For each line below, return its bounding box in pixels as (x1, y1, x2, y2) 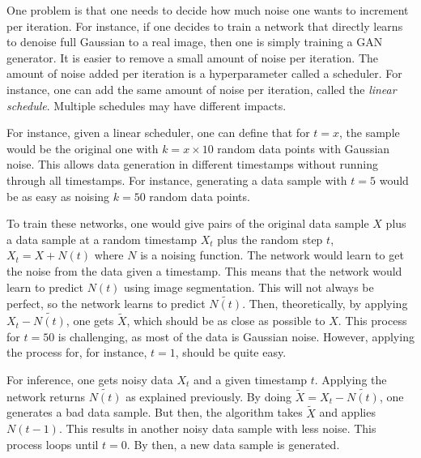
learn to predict (6, 278, 83, 295)
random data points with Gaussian (217, 139, 390, 156)
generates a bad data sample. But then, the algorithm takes (6, 404, 303, 421)
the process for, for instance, (6, 344, 147, 361)
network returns (6, 387, 86, 404)
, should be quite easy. (175, 344, 287, 361)
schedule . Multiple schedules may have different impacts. (6, 96, 287, 113)
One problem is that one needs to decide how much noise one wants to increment (6, 2, 409, 18)
